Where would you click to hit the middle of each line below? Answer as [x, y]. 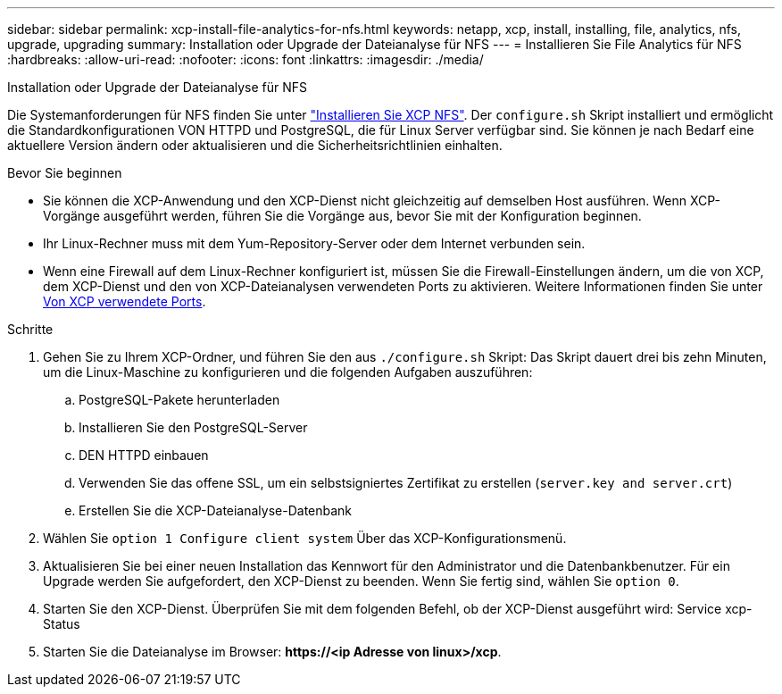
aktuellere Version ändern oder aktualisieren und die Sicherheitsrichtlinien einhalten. [255, 145]
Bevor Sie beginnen [65, 173]
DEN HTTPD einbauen [144, 455]
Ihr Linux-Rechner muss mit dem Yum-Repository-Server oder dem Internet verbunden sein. [314, 243]
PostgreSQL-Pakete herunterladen [179, 400]
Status [62, 624]
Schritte [30, 329]
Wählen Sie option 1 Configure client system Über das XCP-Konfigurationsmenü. [305, 538]
